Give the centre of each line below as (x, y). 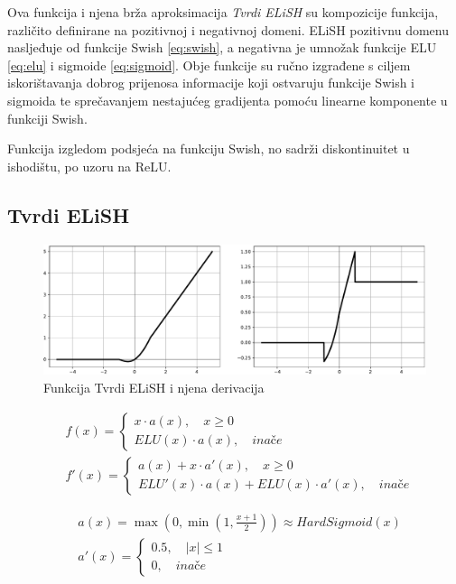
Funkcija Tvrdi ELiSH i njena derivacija (154, 388)
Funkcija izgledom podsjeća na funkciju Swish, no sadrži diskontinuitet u (209, 148)
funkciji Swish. (47, 118)
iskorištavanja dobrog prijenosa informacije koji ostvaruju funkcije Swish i (211, 83)
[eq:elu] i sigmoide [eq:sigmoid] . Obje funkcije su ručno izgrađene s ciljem (209, 65)
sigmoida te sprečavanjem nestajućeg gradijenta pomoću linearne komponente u (228, 100)
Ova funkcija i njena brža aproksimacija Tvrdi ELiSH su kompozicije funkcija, (223, 12)
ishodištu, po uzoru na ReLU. (89, 166)
